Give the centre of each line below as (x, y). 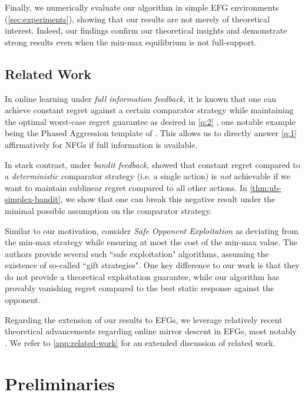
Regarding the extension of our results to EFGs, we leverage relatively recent (144, 319)
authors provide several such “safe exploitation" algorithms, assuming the (137, 253)
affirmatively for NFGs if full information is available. (101, 144)
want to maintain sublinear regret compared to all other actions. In (126, 187)
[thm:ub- (266, 187)
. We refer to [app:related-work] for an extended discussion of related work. (140, 342)
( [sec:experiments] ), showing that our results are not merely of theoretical (137, 19)
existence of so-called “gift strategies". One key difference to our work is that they (152, 265)
